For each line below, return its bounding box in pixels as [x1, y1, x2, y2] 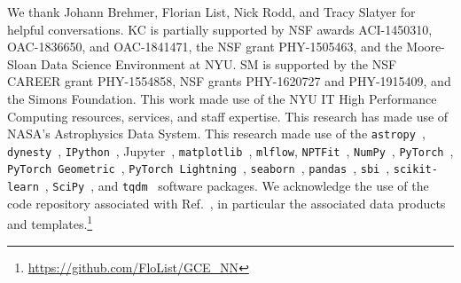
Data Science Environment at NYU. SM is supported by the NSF [41, 54, 397, 73]
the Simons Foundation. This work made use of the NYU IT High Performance [7, 89, 437, 107]
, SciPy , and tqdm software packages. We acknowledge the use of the [44, 177, 429, 195]
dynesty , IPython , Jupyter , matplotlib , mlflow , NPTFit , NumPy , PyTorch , [7, 141, 454, 160]
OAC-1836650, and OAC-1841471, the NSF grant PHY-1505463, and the [7, 37, 402, 56]
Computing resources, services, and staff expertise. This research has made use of [7, 106, 449, 125]
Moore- [406, 37, 445, 56]
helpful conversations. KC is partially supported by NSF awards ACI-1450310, [7, 20, 433, 38]
